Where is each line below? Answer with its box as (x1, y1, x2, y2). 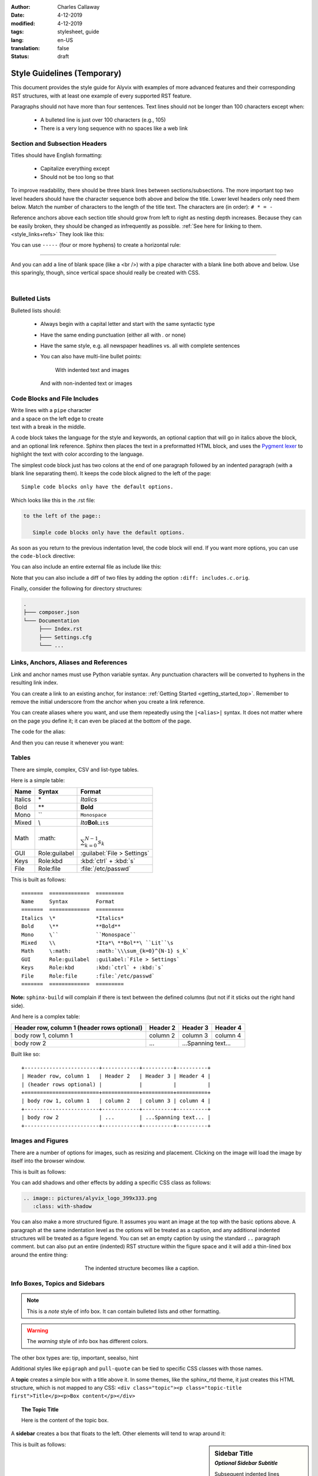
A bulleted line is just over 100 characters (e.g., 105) (40, 116, 166, 123)
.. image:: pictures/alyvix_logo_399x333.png (23, 1194, 157, 1201)
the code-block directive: (11, 552, 76, 559)
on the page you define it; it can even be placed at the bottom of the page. (11, 717, 191, 724)
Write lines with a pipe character (11, 407, 91, 414)
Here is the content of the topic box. (21, 1417, 109, 1424)
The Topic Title (21, 1406, 59, 1413)
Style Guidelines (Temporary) (11, 68, 122, 79)
